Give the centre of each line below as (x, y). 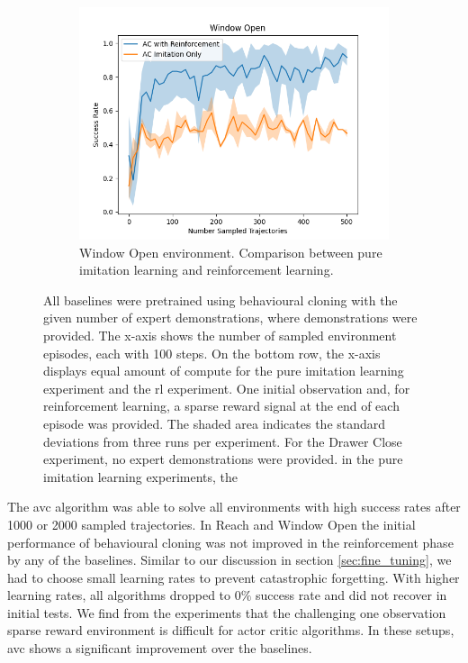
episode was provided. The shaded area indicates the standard (215, 423)
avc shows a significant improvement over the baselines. (160, 648)
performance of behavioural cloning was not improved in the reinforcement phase (230, 542)
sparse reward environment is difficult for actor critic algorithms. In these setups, (231, 630)
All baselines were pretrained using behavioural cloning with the (220, 300)
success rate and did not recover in (351, 595)
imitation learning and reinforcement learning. (207, 270)
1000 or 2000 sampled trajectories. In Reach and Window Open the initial (211, 524)
